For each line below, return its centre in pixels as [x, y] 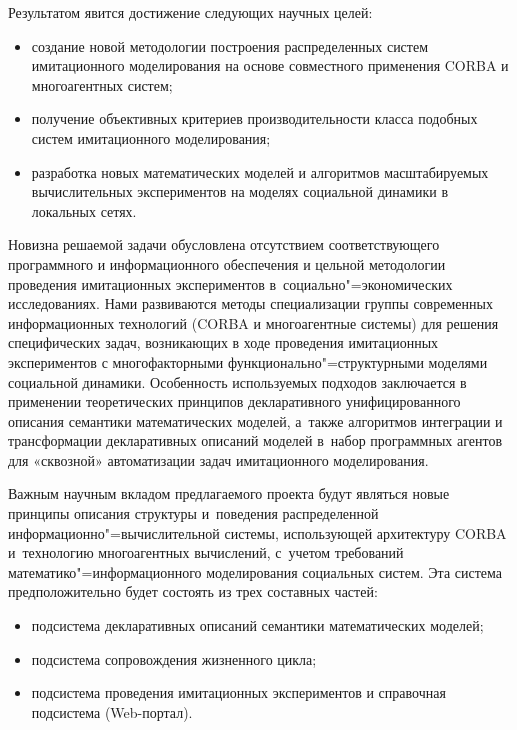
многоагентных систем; [102, 84]
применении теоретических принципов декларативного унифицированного [234, 401]
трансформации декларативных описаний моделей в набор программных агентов [255, 440]
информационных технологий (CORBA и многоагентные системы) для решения [253, 322]
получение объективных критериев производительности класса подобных [254, 118]
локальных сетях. [84, 210]
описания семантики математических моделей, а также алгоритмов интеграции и [255, 420]
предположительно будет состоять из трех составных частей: [193, 591]
